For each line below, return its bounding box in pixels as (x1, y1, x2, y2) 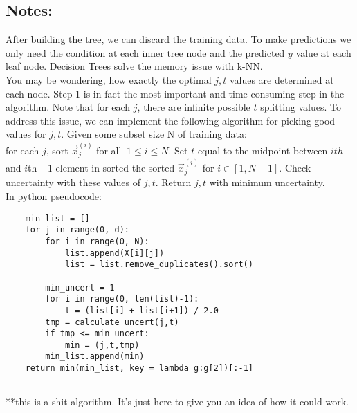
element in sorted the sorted (55, 160, 175, 174)
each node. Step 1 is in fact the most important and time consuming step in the (6, 86, 345, 100)
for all (96, 143, 122, 157)
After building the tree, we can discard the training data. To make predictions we (6, 32, 351, 46)
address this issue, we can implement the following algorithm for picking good (6, 113, 336, 127)
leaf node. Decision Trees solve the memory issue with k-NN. (6, 59, 263, 73)
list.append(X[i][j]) (64, 248, 165, 258)
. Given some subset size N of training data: (61, 127, 247, 141)
